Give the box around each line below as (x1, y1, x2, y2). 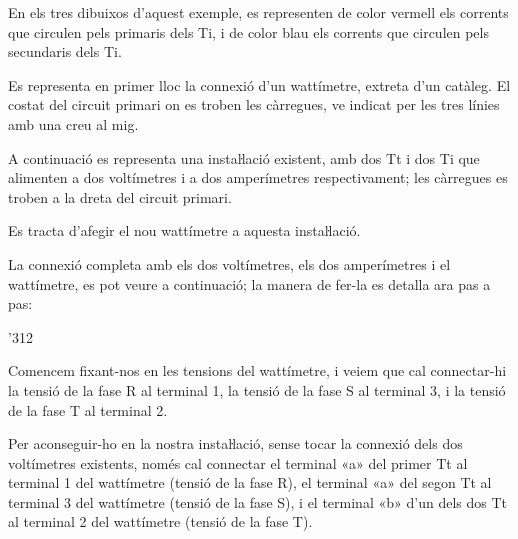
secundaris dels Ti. (8, 41, 122, 62)
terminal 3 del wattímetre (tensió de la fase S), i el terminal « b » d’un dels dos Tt (8, 491, 507, 512)
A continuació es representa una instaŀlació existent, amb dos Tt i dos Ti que (8, 147, 480, 168)
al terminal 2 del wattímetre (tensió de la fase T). (8, 511, 313, 532)
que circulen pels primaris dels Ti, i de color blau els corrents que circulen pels (8, 21, 489, 42)
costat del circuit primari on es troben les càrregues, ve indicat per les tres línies (8, 94, 500, 115)
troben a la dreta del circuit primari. (8, 186, 232, 207)
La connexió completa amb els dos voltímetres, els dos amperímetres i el (8, 253, 451, 274)
